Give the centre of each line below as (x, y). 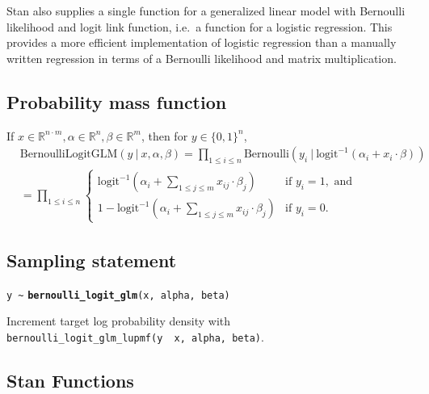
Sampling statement (92, 260)
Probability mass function (117, 101)
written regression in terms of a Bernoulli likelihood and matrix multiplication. (202, 58)
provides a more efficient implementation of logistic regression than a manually (202, 42)
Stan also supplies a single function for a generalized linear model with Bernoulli (206, 10)
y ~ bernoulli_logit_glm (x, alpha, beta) (118, 295)
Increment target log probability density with (119, 321)
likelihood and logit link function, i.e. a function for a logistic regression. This (200, 26)
